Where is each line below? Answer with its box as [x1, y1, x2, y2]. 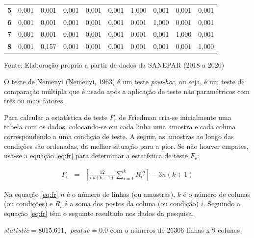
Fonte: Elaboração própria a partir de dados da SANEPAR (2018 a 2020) [4, 60, 225, 70]
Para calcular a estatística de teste [4, 112, 107, 122]
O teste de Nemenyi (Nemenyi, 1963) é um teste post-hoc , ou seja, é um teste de [4, 76, 245, 86]
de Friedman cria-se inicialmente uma [119, 112, 231, 122]
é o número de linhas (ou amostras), [67, 189, 176, 199]
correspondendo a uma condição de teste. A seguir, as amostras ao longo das [4, 131, 234, 141]
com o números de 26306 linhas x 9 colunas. [110, 224, 242, 235]
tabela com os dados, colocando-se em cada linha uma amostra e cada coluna [4, 121, 236, 132]
